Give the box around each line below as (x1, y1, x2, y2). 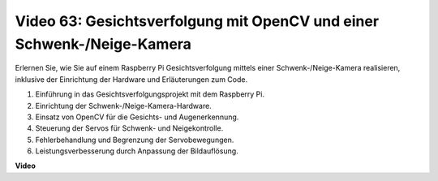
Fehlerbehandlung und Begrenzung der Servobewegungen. (35, 135, 234, 144)
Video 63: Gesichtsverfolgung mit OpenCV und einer (15, 12, 380, 30)
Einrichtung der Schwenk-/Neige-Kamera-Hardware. (35, 101, 213, 110)
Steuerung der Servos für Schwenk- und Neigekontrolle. (35, 123, 224, 133)
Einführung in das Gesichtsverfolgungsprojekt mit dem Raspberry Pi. (35, 89, 265, 99)
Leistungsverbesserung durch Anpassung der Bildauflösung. (35, 146, 238, 156)
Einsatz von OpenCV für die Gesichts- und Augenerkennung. (35, 112, 239, 122)
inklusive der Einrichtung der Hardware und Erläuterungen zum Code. (15, 74, 247, 84)
